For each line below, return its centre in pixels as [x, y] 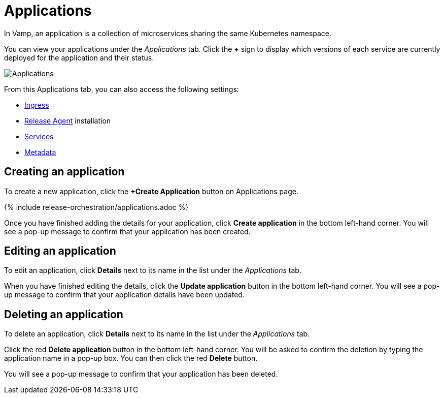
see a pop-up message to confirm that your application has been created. [127, 231]
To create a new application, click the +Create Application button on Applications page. [151, 191]
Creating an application [64, 172]
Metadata [40, 152]
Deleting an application [64, 314]
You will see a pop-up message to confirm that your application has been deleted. [141, 374]
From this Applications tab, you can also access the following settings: [122, 89]
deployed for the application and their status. [79, 57]
